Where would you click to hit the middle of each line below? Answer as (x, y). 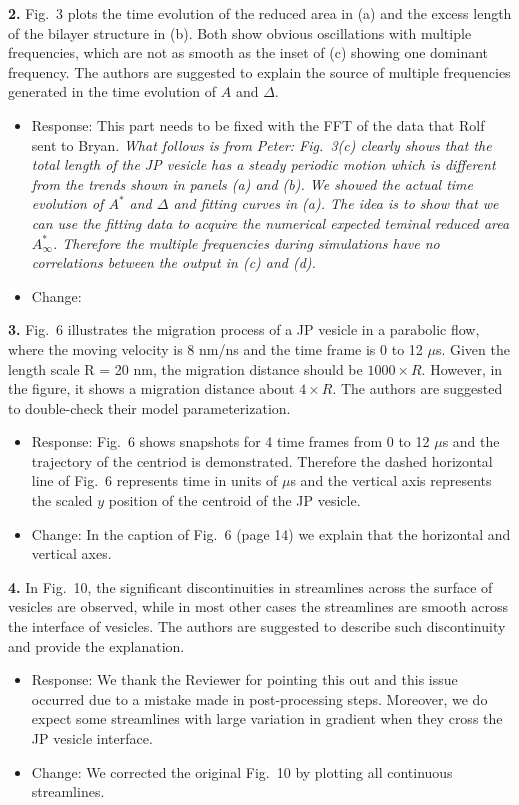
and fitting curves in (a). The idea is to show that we (336, 203)
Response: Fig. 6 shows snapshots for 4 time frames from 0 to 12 (230, 441)
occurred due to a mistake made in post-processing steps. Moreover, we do (259, 698)
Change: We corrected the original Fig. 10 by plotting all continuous (242, 771)
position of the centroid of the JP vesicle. (234, 500)
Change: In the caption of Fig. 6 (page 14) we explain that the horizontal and (271, 533)
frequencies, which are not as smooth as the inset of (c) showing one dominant (248, 52)
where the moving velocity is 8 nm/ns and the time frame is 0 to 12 (215, 348)
